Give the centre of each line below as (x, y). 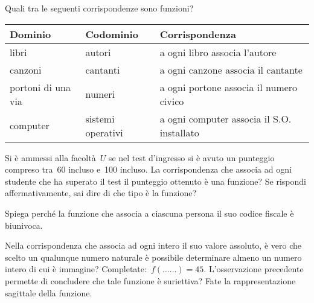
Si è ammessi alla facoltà (50, 157)
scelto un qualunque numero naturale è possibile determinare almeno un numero (153, 257)
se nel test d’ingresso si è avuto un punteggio (191, 157)
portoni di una (40, 87)
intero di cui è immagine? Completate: (76, 269)
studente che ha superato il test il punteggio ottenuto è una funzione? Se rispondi (155, 181)
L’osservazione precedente (256, 269)
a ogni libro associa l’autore (218, 52)
